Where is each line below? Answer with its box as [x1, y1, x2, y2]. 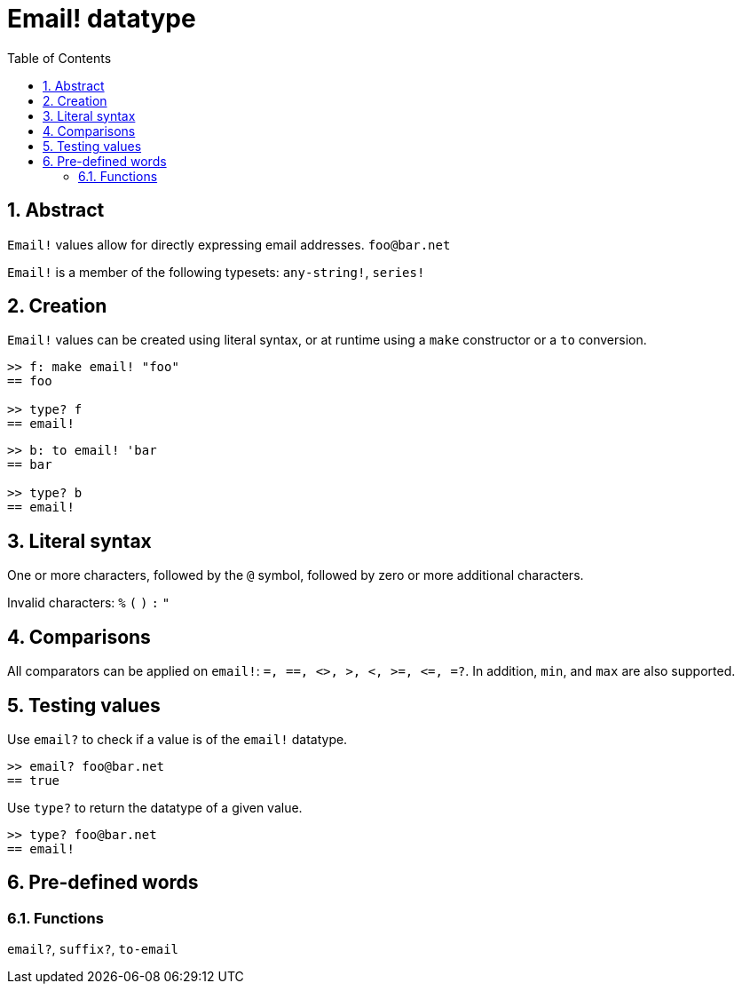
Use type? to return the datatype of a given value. [7, 799, 303, 815]
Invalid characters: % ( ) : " [7, 595, 170, 611]
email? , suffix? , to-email [7, 941, 178, 957]
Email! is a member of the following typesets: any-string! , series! [7, 264, 425, 280]
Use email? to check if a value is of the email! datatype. [7, 731, 348, 747]
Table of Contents [7, 50, 112, 66]
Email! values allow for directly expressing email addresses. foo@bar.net [7, 236, 451, 252]
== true [7, 773, 60, 788]
